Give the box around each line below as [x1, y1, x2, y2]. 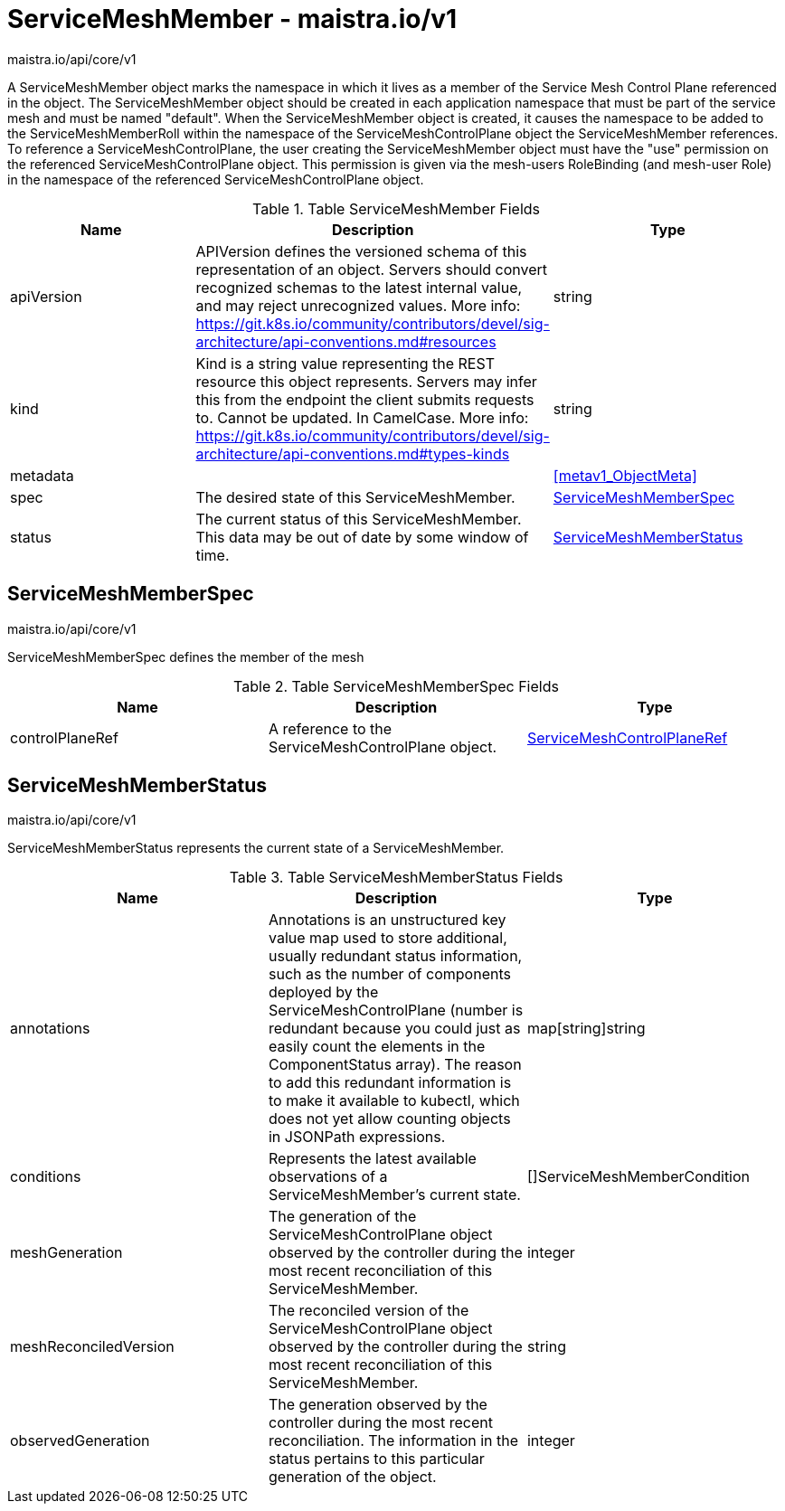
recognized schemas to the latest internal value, [195, 278, 523, 297]
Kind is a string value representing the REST [195, 354, 495, 373]
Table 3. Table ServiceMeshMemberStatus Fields [229, 868, 563, 887]
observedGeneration [10, 1431, 150, 1450]
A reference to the [268, 719, 392, 738]
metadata [10, 466, 74, 485]
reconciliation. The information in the [268, 1431, 519, 1450]
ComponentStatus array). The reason [268, 1055, 522, 1074]
